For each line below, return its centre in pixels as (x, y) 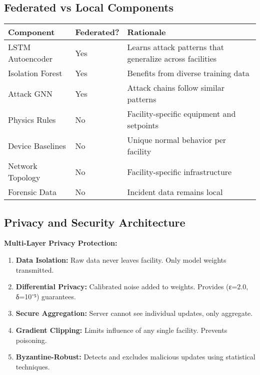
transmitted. (35, 269)
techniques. (33, 366)
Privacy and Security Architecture (95, 222)
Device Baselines (37, 145)
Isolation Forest (35, 73)
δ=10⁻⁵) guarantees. (46, 296)
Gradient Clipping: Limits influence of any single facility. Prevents (121, 330)
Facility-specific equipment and (181, 114)
